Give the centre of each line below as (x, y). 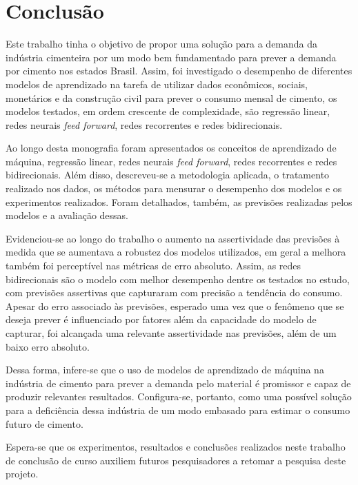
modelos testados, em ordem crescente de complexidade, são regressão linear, (168, 111)
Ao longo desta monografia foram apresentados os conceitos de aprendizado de (171, 148)
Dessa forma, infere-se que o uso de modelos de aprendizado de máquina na (165, 370)
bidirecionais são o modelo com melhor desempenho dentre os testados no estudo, (178, 279)
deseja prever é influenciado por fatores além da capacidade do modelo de (161, 319)
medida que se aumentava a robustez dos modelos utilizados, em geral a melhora (176, 252)
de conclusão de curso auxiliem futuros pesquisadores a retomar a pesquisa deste (176, 460)
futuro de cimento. (44, 423)
